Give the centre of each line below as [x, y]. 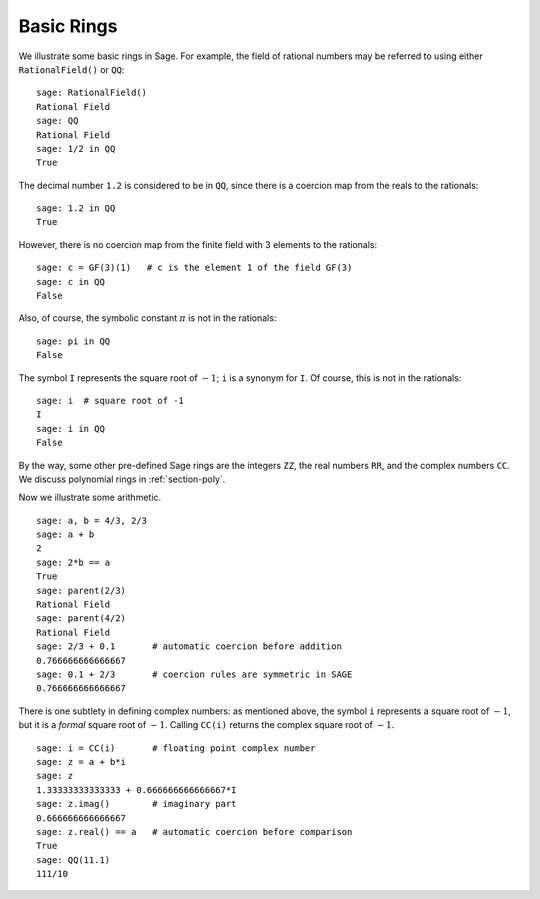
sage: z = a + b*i [81, 761]
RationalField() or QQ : [71, 69]
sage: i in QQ [70, 428]
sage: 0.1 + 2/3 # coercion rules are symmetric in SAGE [194, 674]
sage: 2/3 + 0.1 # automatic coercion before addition [189, 646]
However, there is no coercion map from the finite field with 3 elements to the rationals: [198, 244]
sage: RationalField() [92, 93]
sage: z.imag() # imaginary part [136, 804]
